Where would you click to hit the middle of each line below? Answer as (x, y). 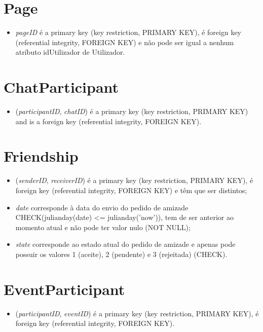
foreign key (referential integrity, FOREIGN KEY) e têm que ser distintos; (131, 190)
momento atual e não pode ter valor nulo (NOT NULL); (103, 227)
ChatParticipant (61, 87)
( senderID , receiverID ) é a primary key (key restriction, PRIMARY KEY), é (134, 180)
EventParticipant (64, 289)
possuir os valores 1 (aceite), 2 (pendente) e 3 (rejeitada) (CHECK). (121, 254)
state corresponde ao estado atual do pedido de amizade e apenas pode (125, 244)
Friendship (41, 156)
